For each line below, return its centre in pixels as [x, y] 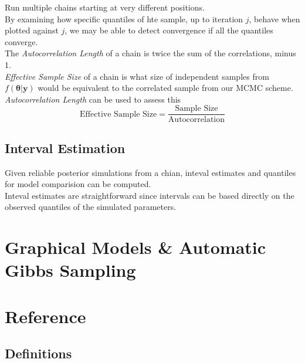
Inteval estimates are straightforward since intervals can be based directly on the [150, 195]
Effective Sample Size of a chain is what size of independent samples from [137, 76]
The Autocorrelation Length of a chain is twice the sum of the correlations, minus [150, 53]
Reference [45, 316]
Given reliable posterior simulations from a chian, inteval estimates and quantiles [150, 172]
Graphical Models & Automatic [135, 247]
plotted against [32, 30]
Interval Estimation [65, 147]
